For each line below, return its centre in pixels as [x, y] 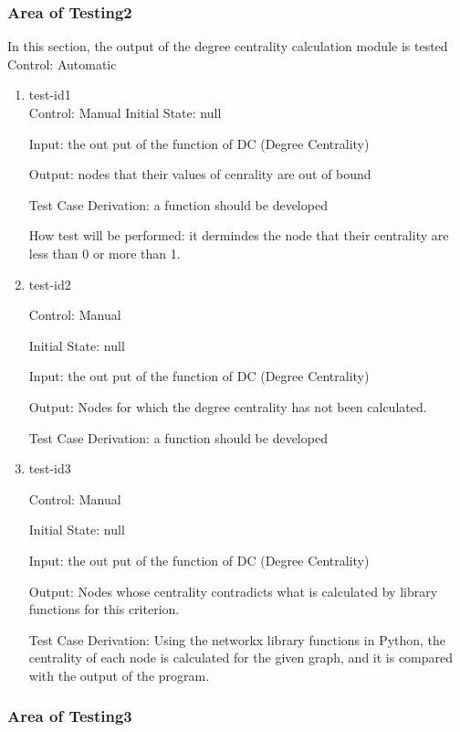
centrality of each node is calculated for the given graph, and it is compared [241, 658]
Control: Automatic [62, 64]
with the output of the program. [119, 675]
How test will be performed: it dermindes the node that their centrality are [239, 235]
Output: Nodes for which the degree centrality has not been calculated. [228, 406]
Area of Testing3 [70, 716]
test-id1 [50, 95]
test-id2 [50, 284]
